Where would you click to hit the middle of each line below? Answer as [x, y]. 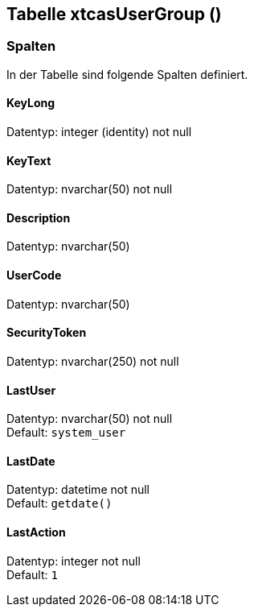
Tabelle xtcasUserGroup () [114, 14]
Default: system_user [66, 433]
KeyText [29, 160]
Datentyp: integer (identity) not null [99, 132]
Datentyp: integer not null [74, 561]
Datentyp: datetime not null [78, 490]
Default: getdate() [59, 503]
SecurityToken [47, 333]
